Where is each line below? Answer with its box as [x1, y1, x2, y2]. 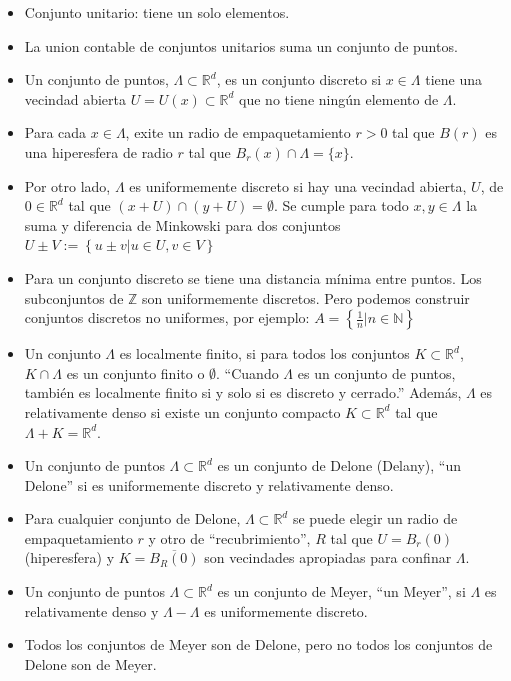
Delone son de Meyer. [24, 653, 157, 674]
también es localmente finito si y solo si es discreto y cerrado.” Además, [24, 382, 462, 403]
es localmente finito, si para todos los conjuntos [119, 343, 410, 364]
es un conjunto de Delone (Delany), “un [217, 455, 461, 476]
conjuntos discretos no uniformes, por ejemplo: [24, 307, 310, 328]
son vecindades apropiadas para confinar [204, 547, 452, 568]
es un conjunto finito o [66, 362, 205, 383]
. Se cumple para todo [273, 195, 409, 216]
